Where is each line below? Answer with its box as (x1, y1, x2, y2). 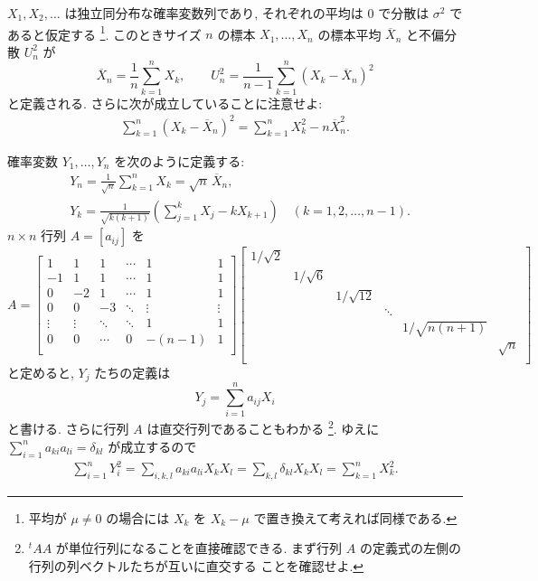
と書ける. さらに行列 (7, 419, 129, 438)
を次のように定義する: (114, 151, 245, 170)
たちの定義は (94, 362, 171, 381)
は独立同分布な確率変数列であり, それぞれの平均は (64, 4, 363, 22)
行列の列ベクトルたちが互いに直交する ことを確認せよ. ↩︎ (28, 557, 364, 576)
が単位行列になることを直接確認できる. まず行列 (55, 539, 343, 558)
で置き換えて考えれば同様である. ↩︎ (253, 508, 458, 527)
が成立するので (108, 436, 197, 455)
